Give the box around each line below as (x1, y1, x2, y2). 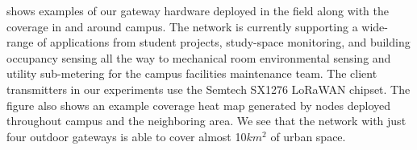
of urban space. (270, 128, 346, 144)
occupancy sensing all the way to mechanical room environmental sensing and (6, 49, 391, 66)
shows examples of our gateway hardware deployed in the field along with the (6, 2, 389, 18)
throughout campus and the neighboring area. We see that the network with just (6, 112, 407, 129)
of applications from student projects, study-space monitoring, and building (37, 34, 411, 51)
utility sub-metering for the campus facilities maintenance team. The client (6, 65, 377, 82)
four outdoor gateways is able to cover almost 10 (6, 128, 247, 144)
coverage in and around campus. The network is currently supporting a (6, 18, 358, 34)
